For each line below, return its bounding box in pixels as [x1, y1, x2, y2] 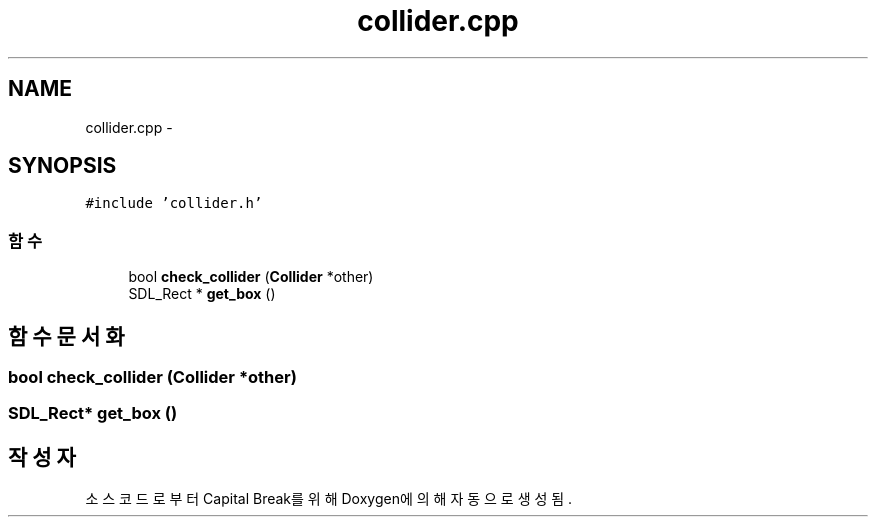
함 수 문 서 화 [8, 323, 125, 349]
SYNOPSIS [8, 153, 117, 179]
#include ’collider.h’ [85, 195, 263, 212]
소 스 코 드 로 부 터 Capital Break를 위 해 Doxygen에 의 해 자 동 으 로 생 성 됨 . [85, 490, 573, 508]
